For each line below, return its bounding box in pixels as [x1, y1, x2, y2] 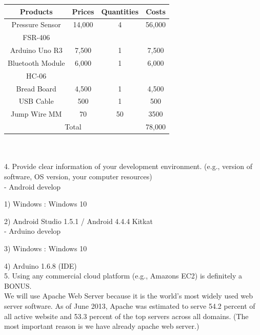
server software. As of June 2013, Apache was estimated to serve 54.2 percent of [4, 300, 255, 311]
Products [19, 6, 53, 16]
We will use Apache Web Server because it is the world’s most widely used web [4, 290, 253, 301]
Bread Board [16, 83, 56, 94]
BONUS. [4, 280, 32, 291]
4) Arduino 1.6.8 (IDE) [4, 260, 77, 271]
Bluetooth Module [8, 57, 65, 68]
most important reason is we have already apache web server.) [4, 321, 199, 331]
